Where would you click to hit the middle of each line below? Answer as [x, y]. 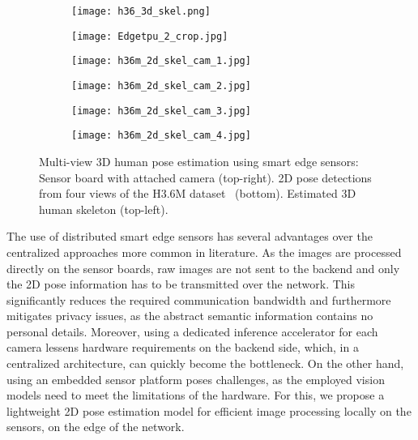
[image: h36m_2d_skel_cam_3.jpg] [161, 111]
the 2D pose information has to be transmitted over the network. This [181, 284]
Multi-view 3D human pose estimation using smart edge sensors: [199, 161]
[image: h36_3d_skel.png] [141, 11]
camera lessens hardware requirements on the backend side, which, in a [183, 347]
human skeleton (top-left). [104, 209]
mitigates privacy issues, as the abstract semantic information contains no [190, 316]
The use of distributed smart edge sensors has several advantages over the [190, 236]
